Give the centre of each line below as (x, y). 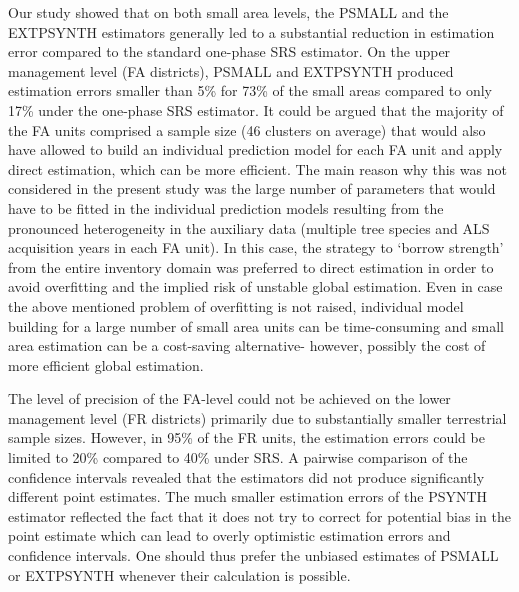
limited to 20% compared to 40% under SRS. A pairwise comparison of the (238, 457)
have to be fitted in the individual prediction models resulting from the (226, 207)
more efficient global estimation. (106, 364)
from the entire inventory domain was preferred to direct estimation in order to (251, 266)
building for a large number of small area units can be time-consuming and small (256, 325)
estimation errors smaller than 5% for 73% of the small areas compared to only (250, 90)
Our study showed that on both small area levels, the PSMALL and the (228, 12)
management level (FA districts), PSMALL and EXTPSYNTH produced (231, 70)
